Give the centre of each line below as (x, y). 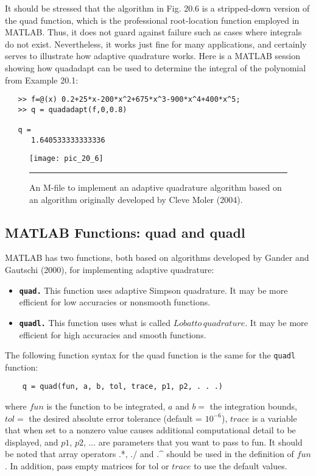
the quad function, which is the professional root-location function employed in (152, 20)
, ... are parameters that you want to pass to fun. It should (193, 442)
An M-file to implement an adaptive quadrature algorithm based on (156, 187)
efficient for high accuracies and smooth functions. (113, 334)
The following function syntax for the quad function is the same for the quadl (150, 355)
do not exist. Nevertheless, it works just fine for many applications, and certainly (156, 44)
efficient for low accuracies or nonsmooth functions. (115, 302)
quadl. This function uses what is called (95, 322)
